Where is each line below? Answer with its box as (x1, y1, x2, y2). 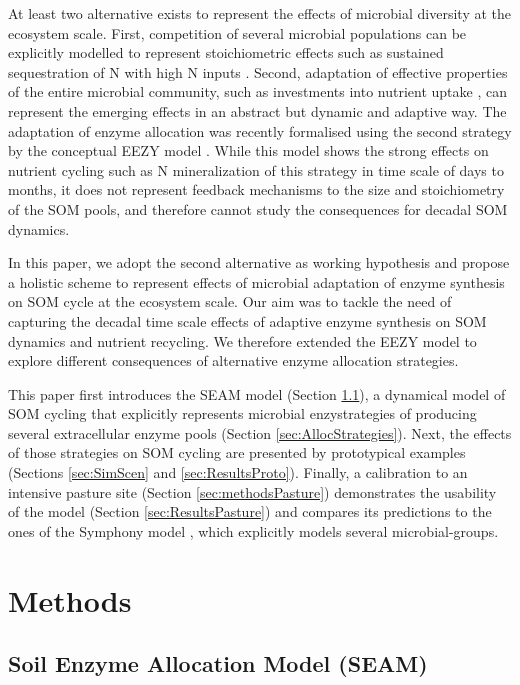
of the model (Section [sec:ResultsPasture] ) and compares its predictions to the (8, 501, 492, 522)
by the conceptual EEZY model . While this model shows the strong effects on (8, 140, 489, 161)
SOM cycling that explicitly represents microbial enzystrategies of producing (8, 403, 477, 424)
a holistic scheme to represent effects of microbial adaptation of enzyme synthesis (8, 271, 505, 292)
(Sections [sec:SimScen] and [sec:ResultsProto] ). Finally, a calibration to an (8, 462, 468, 483)
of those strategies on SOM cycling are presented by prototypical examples (8, 442, 466, 463)
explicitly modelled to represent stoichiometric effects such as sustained (8, 42, 444, 63)
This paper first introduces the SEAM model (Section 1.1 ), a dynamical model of (8, 383, 506, 404)
